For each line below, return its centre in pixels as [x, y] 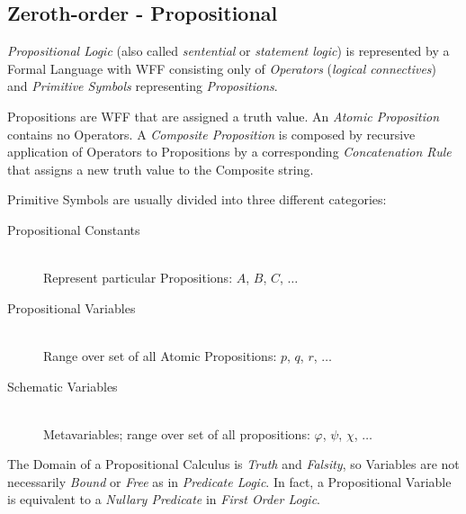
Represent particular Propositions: [138, 278]
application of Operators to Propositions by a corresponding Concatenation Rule [229, 152]
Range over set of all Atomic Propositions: [160, 355]
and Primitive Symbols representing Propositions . [143, 86]
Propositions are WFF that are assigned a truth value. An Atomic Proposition [224, 116]
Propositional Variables [72, 307]
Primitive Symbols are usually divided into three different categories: [197, 199]
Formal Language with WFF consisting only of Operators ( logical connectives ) [222, 68]
